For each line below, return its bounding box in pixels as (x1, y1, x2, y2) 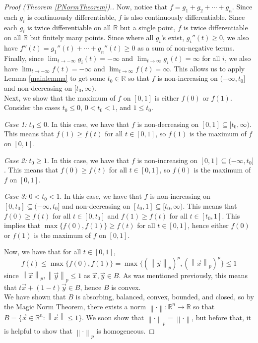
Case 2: (4, 155, 27, 165)
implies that (4, 220, 41, 230)
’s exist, (161, 32, 185, 43)
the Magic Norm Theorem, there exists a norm (4, 301, 146, 311)
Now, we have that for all (4, 246, 81, 257)
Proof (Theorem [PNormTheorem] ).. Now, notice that (4, 1, 168, 11)
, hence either (188, 220, 229, 230)
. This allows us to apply (170, 63, 245, 73)
